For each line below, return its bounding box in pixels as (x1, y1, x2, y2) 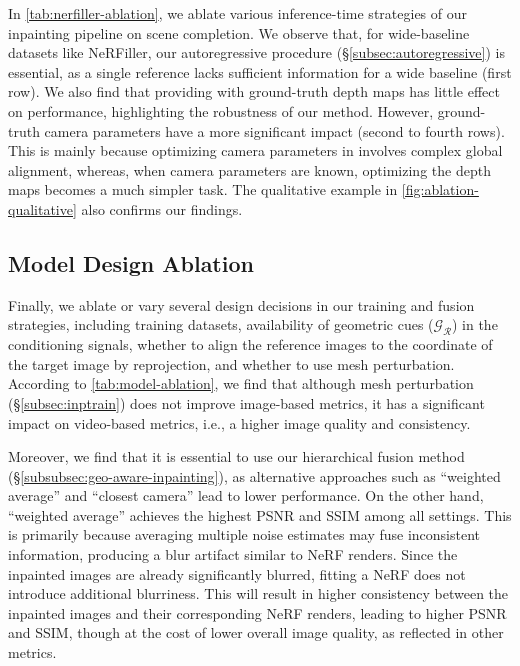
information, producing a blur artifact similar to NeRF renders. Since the (8, 544, 458, 565)
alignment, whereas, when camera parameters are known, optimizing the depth (8, 159, 491, 180)
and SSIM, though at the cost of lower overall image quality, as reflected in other (8, 622, 504, 643)
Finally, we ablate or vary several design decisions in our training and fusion (8, 294, 475, 315)
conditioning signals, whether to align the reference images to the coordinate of (8, 334, 493, 355)
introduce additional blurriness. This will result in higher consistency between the (8, 583, 509, 604)
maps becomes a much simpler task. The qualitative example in (8, 179, 398, 200)
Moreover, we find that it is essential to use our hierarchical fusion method (8, 446, 465, 467)
